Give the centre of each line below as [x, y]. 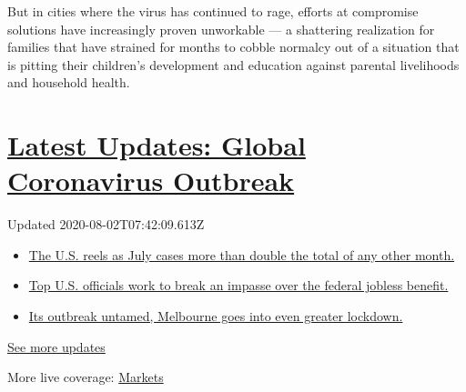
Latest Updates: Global [157, 145]
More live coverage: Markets [86, 377]
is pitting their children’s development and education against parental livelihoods [233, 64]
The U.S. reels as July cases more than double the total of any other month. [242, 254]
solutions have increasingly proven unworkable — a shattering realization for [221, 29]
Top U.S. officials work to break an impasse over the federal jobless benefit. [238, 285]
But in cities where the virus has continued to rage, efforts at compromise [213, 11]
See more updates [56, 346]
